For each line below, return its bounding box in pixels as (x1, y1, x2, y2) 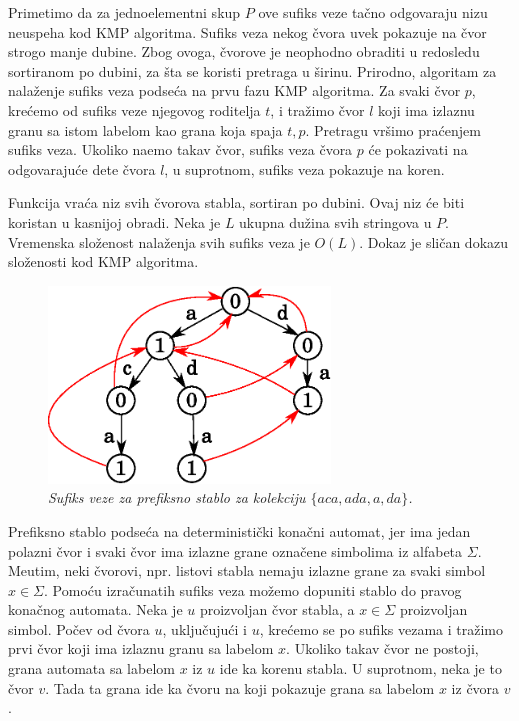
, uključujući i (162, 618, 247, 639)
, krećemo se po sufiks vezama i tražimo (259, 618, 503, 639)
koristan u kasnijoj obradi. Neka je (8, 211, 221, 232)
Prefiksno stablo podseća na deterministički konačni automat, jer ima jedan (8, 520, 471, 541)
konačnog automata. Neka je (8, 599, 183, 620)
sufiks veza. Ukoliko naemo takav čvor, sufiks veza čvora (8, 139, 353, 160)
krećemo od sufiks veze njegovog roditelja (8, 99, 261, 120)
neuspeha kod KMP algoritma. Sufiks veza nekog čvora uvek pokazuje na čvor (8, 21, 487, 42)
